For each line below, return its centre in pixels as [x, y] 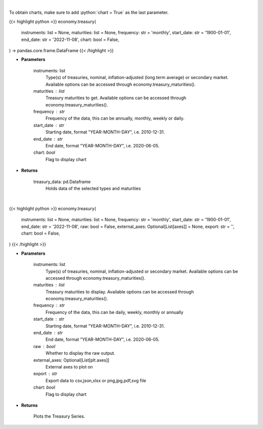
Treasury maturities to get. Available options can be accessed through [116, 98]
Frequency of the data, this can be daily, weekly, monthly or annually [114, 312]
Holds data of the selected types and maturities [93, 188]
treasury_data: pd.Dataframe [62, 182]
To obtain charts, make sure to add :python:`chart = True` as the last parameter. [89, 13]
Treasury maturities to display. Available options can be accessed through [120, 292]
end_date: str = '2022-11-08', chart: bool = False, [70, 40]
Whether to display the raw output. [80, 353]
